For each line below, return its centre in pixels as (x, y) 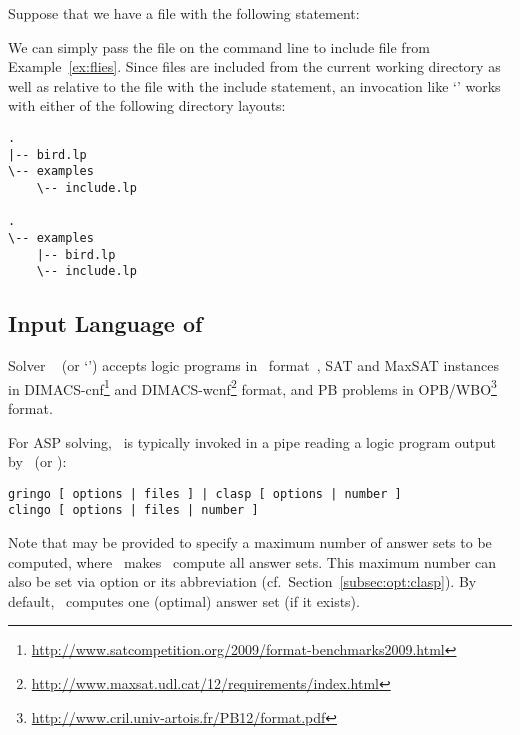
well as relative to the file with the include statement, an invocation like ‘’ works (254, 85)
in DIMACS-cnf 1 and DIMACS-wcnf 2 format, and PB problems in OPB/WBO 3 (252, 387)
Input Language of (105, 323)
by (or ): (37, 461)
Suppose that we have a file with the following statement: (184, 13)
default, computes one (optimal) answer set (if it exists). (184, 600)
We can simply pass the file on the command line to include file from (219, 46)
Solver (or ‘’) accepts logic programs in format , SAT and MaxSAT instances (253, 365)
